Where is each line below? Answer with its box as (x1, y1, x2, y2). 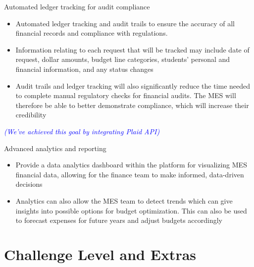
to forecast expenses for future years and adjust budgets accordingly (15, 215, 222, 225)
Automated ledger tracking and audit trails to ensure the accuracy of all (15, 18, 235, 28)
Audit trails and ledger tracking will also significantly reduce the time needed (15, 80, 251, 91)
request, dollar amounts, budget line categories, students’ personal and (15, 54, 230, 64)
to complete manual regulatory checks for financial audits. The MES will (15, 90, 236, 101)
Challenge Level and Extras (4, 244, 197, 264)
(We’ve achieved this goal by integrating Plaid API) (4, 126, 160, 136)
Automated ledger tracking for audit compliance (4, 1, 150, 11)
